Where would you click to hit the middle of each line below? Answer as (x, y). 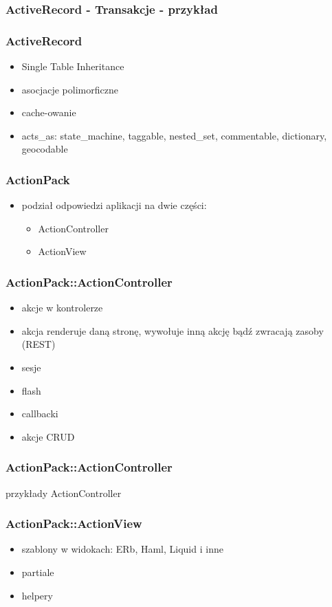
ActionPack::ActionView (74, 523)
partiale (38, 572)
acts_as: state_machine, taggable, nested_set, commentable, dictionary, (174, 135)
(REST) (38, 344)
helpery (37, 595)
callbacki (40, 413)
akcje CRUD (48, 436)
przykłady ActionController (64, 493)
